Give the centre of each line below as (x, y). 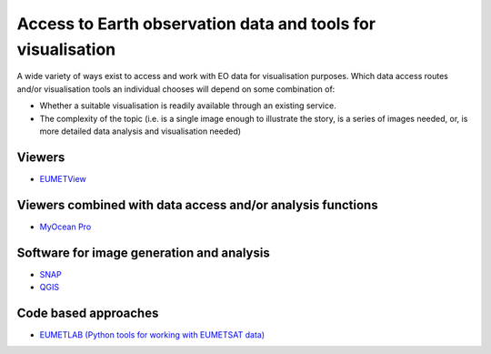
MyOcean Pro (65, 227)
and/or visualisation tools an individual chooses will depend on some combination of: (176, 89)
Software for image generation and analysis (143, 253)
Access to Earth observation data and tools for (196, 24)
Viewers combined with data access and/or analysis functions (197, 205)
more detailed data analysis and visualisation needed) (140, 131)
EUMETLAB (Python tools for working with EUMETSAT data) (152, 334)
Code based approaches (88, 313)
